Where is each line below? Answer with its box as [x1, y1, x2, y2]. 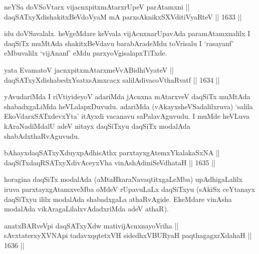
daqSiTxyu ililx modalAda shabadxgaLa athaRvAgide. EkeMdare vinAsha [4, 193, 232, 204]
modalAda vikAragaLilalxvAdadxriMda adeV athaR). [4, 203, 169, 214]
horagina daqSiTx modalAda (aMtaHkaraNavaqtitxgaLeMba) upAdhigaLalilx [4, 174, 242, 184]
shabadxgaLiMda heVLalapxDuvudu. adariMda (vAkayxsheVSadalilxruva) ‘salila [4, 101, 253, 111]
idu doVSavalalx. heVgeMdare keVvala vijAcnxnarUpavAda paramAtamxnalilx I [4, 28, 250, 39]
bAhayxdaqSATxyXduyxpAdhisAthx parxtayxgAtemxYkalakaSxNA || [4, 147, 220, 158]
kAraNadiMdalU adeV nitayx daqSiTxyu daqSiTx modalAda [4, 120, 190, 131]
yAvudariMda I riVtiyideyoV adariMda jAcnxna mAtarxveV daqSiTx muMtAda [4, 91, 250, 102]
